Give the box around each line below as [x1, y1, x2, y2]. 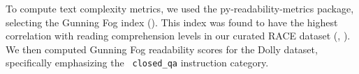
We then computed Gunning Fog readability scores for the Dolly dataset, [6, 41, 318, 56]
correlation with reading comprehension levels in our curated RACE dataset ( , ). [6, 28, 351, 43]
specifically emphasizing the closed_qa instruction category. [6, 55, 269, 70]
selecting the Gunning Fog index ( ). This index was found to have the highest [6, 15, 338, 29]
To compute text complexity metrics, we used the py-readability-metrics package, [6, 1, 354, 15]
